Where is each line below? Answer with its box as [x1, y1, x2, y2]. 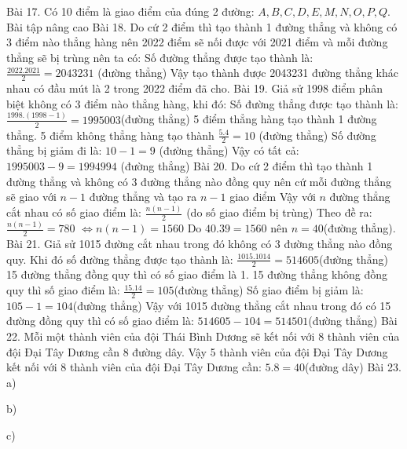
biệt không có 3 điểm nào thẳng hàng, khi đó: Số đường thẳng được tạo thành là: [6, 95, 399, 111]
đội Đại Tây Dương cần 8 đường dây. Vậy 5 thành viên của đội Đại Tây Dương [6, 343, 388, 360]
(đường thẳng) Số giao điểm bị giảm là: [174, 282, 364, 298]
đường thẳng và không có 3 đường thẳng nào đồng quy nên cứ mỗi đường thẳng [6, 173, 392, 189]
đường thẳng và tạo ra [89, 188, 197, 205]
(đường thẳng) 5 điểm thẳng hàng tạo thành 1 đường [120, 111, 377, 127]
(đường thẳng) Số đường [258, 126, 376, 143]
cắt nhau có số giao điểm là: [6, 204, 141, 221]
